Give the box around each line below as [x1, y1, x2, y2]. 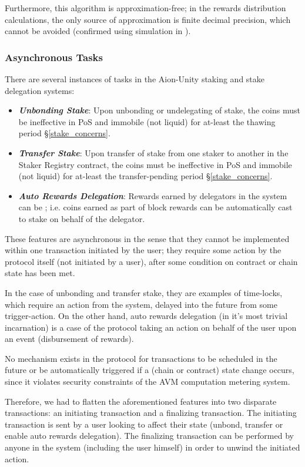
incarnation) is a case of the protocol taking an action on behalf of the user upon [5, 321, 297, 333]
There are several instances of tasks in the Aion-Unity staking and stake [5, 73, 265, 85]
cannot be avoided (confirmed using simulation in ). [5, 25, 191, 37]
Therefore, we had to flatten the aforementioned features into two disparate [5, 395, 277, 407]
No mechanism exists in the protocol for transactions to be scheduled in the [5, 352, 277, 364]
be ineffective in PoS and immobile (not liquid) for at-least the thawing [18, 115, 276, 127]
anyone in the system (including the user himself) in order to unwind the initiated [5, 441, 300, 453]
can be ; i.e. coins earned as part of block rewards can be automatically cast [18, 201, 293, 213]
